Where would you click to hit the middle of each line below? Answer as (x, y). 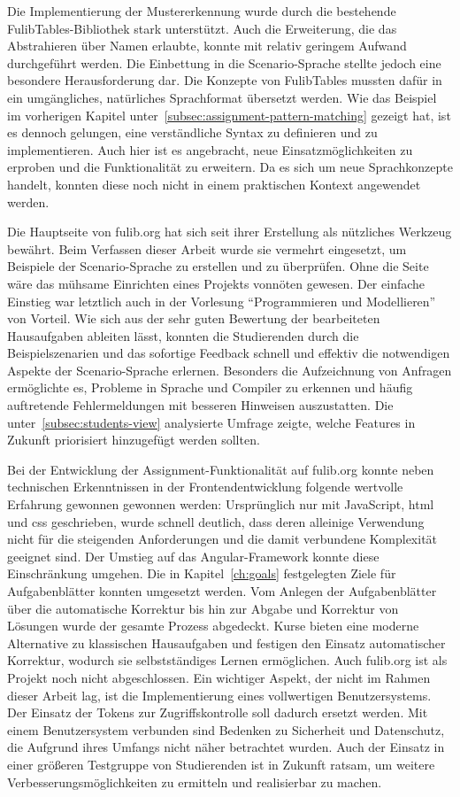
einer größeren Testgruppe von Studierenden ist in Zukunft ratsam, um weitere (221, 764)
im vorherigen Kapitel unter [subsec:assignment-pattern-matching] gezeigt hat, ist (229, 115)
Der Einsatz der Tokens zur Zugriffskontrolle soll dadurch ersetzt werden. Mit (218, 712)
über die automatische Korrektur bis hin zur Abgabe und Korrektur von (203, 608)
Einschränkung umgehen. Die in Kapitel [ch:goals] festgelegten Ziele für (202, 573)
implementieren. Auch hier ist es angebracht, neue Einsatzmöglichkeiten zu (210, 149)
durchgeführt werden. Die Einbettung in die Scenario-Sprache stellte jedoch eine (224, 62)
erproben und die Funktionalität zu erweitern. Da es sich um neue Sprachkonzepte (230, 167)
